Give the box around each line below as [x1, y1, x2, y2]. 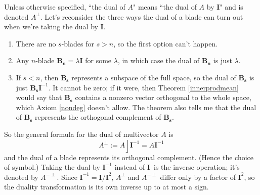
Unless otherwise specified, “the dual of [4, 2, 125, 12]
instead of [114, 162, 145, 172]
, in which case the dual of [117, 55, 199, 66]
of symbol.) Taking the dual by [4, 162, 100, 172]
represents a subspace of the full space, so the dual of [71, 72, 236, 82]
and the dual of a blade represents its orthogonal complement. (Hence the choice [4, 152, 254, 162]
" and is [220, 2, 243, 12]
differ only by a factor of [160, 171, 236, 182]
